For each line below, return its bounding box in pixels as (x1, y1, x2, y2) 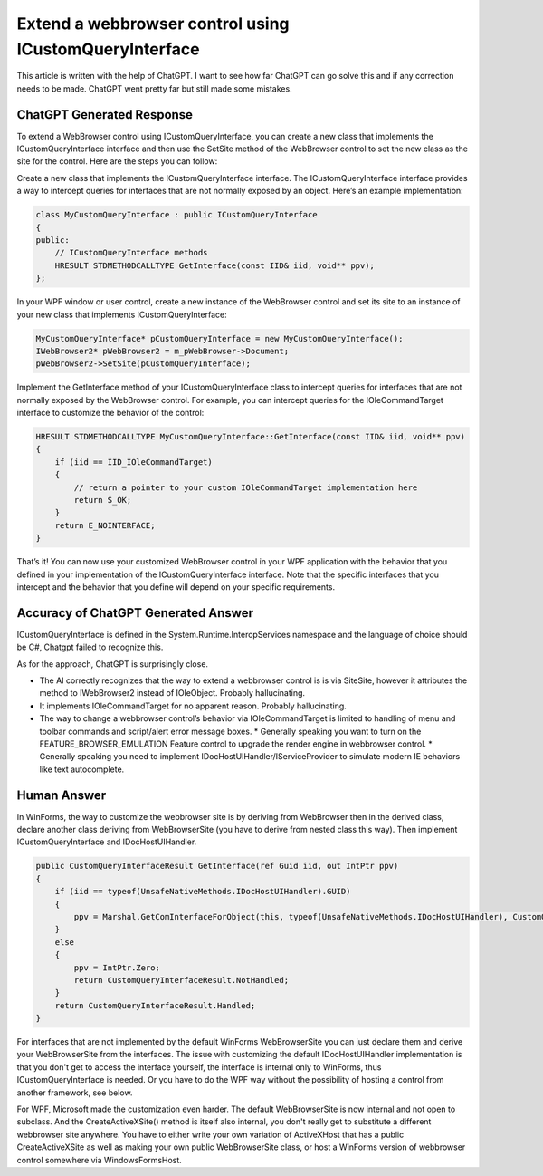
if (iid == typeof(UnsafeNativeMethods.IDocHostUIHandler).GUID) (54, 886, 351, 897)
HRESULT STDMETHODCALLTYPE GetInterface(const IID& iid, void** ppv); (54, 260, 376, 271)
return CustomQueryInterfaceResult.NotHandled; (73, 975, 290, 985)
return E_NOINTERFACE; (54, 520, 156, 530)
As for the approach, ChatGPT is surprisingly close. (16, 658, 208, 670)
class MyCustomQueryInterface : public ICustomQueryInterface (35, 209, 318, 220)
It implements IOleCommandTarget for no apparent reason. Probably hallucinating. (39, 700, 348, 711)
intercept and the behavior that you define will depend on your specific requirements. (16, 581, 335, 593)
